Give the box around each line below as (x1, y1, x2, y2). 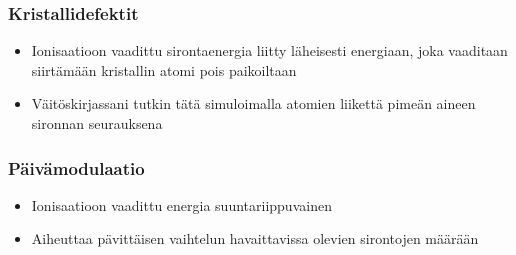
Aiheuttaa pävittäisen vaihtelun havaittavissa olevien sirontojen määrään (31, 228, 479, 249)
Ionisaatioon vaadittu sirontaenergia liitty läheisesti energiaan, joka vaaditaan (31, 40, 508, 61)
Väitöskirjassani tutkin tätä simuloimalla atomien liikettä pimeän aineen (31, 93, 476, 114)
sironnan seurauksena (31, 113, 163, 133)
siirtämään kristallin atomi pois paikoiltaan (31, 59, 297, 80)
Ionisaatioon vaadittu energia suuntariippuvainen (31, 194, 332, 215)
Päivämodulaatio (8, 155, 145, 180)
